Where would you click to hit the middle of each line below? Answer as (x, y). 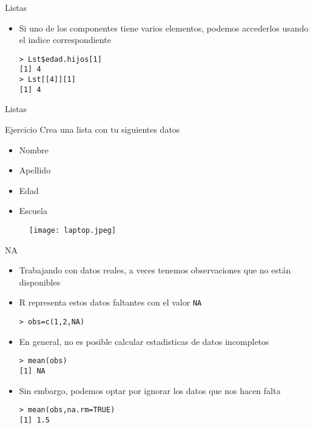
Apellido (35, 170)
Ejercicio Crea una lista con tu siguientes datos (93, 129)
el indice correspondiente (65, 40)
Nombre (34, 149)
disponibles (40, 282)
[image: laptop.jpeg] (73, 230)
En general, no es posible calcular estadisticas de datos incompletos (144, 341)
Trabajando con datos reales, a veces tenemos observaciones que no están (155, 270)
